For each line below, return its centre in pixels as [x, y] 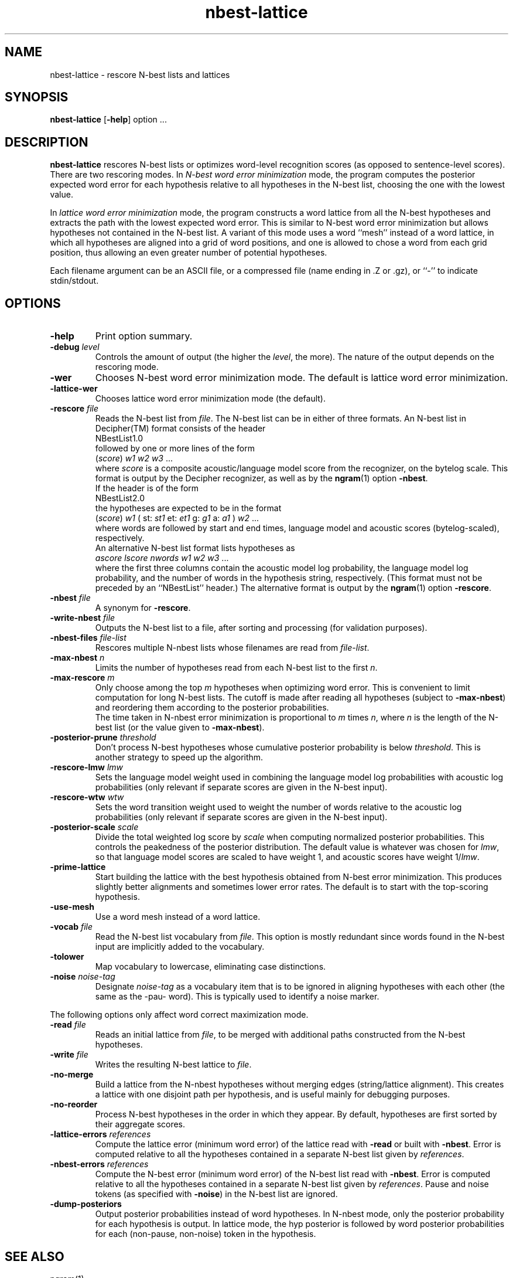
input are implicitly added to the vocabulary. [180, 947]
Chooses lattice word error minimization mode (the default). [210, 399]
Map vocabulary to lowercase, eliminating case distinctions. [211, 967]
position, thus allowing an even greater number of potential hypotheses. [189, 253]
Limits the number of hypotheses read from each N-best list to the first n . [236, 668]
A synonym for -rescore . [143, 608]
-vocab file [71, 927]
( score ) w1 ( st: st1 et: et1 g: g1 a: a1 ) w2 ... [177, 518]
